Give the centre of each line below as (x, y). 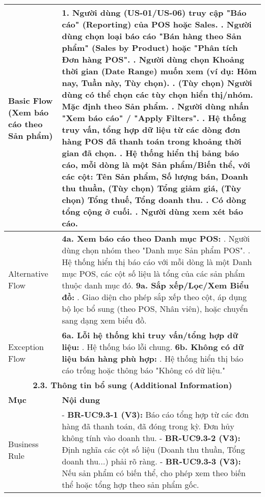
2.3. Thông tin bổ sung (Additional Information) (132, 385)
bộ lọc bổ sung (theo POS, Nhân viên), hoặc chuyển (155, 309)
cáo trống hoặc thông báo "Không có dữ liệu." (143, 370)
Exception (26, 347)
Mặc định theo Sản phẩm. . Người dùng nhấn (155, 106)
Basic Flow (31, 100)
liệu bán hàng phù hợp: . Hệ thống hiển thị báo (153, 358)
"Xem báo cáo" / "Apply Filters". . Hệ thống (154, 118)
